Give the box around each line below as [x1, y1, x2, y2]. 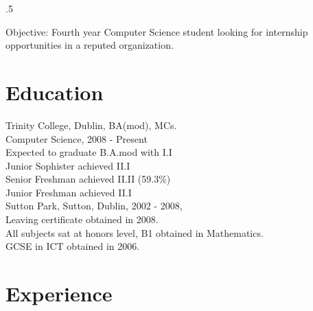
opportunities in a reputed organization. [5, 38, 174, 52]
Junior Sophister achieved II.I [5, 158, 130, 172]
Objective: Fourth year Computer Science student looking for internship [5, 24, 308, 38]
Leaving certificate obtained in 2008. [5, 212, 159, 227]
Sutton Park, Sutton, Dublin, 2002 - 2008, [5, 198, 183, 213]
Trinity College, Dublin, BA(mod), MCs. [5, 117, 177, 132]
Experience [5, 279, 113, 308]
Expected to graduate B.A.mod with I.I [5, 145, 172, 159]
